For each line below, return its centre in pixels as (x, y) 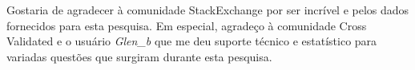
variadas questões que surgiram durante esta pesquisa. (139, 56)
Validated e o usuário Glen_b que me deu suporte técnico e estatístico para (192, 41)
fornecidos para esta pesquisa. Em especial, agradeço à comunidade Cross (187, 25)
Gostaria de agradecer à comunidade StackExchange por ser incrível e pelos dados (208, 10)
